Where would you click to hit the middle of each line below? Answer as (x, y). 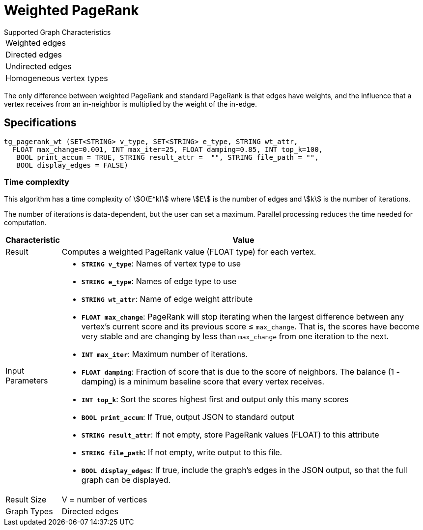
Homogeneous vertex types (57, 78)
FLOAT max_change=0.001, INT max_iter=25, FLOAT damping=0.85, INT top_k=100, (168, 149)
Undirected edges (39, 66)
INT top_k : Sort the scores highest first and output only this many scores (215, 399)
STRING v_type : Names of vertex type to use (161, 264)
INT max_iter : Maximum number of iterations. (164, 354)
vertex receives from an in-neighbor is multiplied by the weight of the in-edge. (130, 104)
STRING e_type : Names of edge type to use (159, 281)
